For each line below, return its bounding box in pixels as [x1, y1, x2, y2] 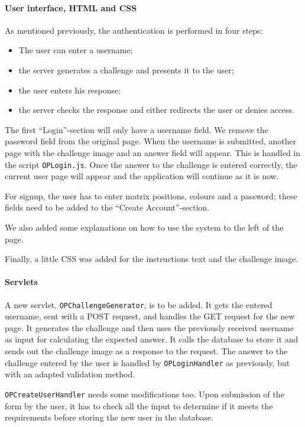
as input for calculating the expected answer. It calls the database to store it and [5, 333, 298, 345]
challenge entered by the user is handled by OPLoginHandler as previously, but [5, 356, 290, 368]
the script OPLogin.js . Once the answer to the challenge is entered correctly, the [5, 158, 297, 170]
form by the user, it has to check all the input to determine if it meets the [5, 399, 273, 412]
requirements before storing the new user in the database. [5, 411, 213, 423]
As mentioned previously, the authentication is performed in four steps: [5, 24, 263, 36]
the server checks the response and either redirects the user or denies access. [18, 103, 294, 116]
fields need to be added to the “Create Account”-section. [5, 201, 210, 213]
